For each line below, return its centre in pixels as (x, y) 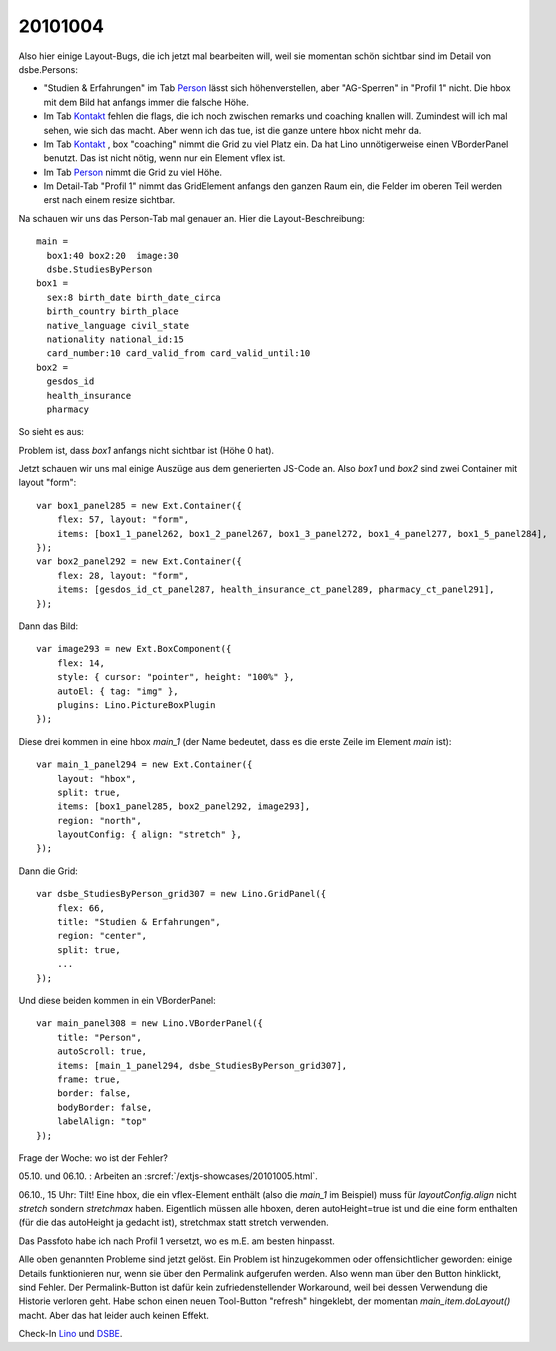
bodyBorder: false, (104, 1107)
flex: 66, (80, 908)
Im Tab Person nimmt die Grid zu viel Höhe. (133, 172)
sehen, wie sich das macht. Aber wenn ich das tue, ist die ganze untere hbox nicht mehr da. (232, 130)
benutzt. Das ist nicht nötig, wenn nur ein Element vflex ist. (164, 158)
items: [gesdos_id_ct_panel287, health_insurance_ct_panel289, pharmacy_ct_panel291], (275, 589)
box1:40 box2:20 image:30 (112, 255)
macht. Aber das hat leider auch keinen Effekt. (114, 1315)
